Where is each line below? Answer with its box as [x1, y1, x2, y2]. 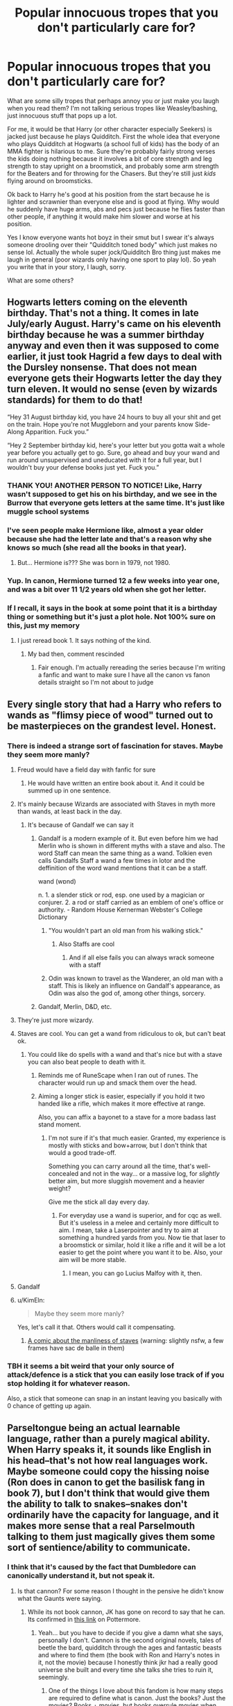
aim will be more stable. [58, 1255, 127, 1263]
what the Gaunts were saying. [17, 1594, 103, 1602]
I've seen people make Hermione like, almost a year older [7, 525, 204, 535]
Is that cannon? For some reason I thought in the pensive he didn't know [17, 1586, 224, 1595]
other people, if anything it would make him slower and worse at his [7, 212, 200, 221]
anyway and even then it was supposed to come [7, 340, 220, 352]
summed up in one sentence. [27, 786, 111, 795]
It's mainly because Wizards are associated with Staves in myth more [17, 799, 216, 808]
